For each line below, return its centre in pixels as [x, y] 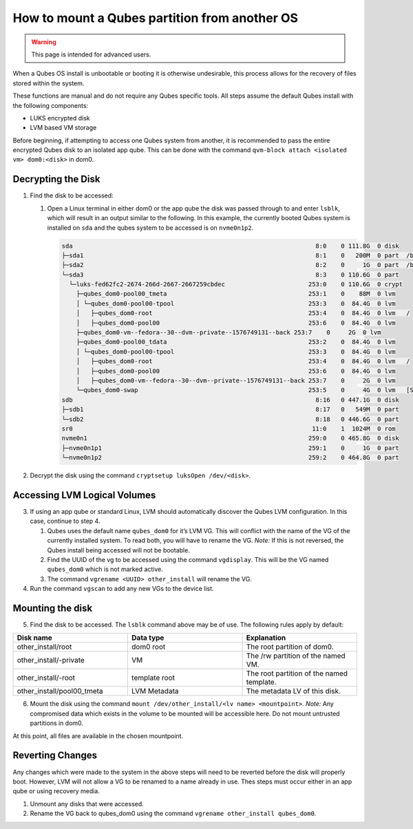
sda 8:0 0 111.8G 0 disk [230, 246]
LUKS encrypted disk [60, 118]
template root [153, 678]
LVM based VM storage [63, 128]
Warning [44, 42]
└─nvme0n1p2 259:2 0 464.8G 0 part [230, 458]
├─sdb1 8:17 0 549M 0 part [230, 410]
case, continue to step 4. [65, 521]
